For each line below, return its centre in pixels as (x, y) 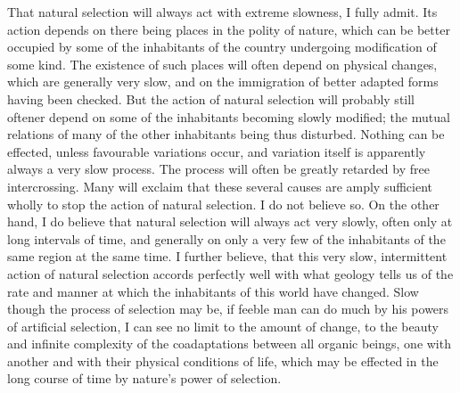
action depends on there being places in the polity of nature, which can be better (229, 29)
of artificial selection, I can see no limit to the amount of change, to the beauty (223, 326)
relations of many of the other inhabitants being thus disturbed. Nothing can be (226, 134)
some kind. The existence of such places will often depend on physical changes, (222, 64)
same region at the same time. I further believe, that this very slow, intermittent (227, 256)
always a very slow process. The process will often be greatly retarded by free (218, 169)
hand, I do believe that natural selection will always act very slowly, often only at (230, 221)
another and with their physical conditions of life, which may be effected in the (223, 360)
